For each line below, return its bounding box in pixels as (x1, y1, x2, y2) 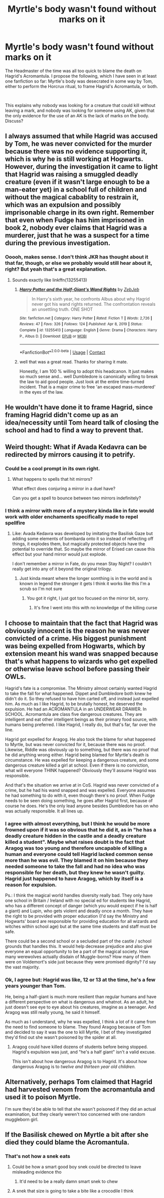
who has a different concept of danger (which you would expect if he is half (5, 903, 158, 909)
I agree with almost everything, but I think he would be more (5, 820, 150, 827)
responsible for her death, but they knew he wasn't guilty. (5, 869, 145, 876)
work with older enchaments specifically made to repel (5, 513, 138, 520)
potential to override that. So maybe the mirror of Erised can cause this (12, 546, 155, 552)
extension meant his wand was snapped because (5, 649, 159, 658)
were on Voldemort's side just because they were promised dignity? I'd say (5, 959, 156, 965)
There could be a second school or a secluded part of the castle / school (5, 938, 152, 944)
